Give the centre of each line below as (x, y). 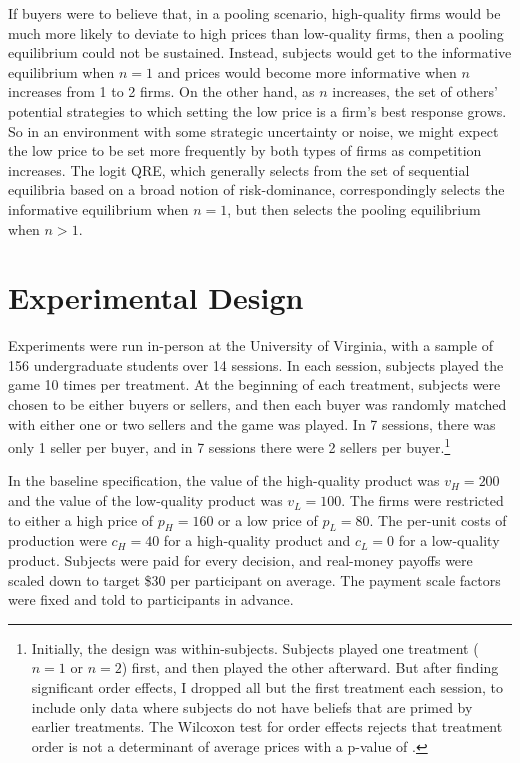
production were (57, 540)
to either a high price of (81, 519)
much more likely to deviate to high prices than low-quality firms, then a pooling (256, 32)
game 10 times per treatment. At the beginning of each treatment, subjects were (254, 384)
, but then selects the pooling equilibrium (354, 208)
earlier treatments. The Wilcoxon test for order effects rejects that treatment (267, 726)
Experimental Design (156, 297)
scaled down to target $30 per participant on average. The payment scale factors (254, 579)
